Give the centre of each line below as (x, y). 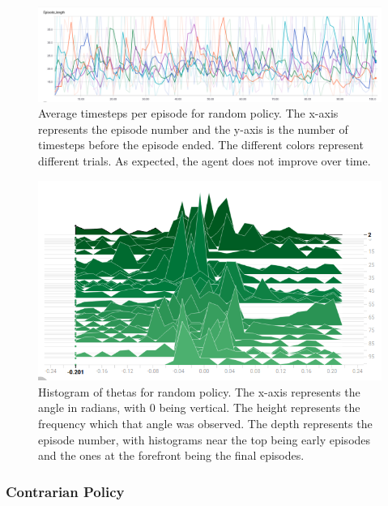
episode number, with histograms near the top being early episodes (205, 439)
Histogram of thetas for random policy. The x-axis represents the (199, 391)
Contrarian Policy (65, 491)
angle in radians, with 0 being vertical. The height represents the (199, 407)
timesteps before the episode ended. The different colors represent (201, 145)
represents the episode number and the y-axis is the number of (193, 129)
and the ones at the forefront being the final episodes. (171, 455)
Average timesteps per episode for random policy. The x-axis (188, 113)
